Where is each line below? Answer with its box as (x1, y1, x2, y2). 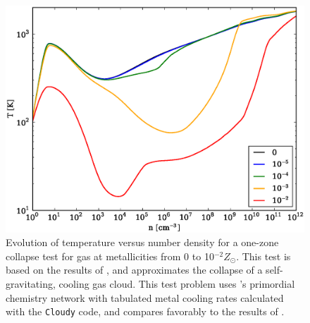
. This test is (236, 248, 291, 263)
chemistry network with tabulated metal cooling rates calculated (6, 290, 284, 305)
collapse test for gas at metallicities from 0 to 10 (6, 248, 214, 263)
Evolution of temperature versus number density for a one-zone (6, 235, 279, 250)
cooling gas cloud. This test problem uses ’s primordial (58, 276, 295, 291)
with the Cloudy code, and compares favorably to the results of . (6, 304, 285, 319)
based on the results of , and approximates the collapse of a (6, 262, 263, 277)
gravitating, (6, 276, 56, 291)
